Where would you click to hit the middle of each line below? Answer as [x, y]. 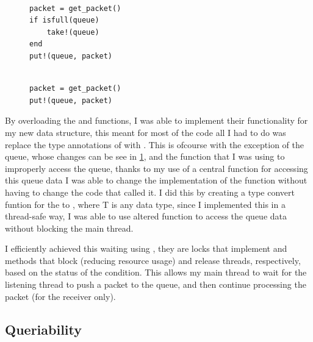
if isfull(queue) [64, 20]
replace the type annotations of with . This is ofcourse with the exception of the [154, 144]
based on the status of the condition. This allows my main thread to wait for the [156, 272]
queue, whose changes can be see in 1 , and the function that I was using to [145, 156]
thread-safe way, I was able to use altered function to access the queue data [146, 216]
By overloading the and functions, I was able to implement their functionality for [156, 120]
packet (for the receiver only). [60, 296]
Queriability [43, 329]
